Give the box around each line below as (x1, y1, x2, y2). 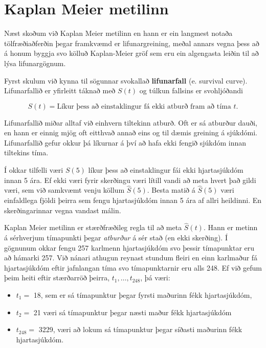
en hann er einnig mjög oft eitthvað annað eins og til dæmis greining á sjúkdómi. (4, 127, 257, 138)
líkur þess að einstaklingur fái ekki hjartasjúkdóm (88, 165, 243, 175)
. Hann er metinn (203, 222, 258, 233)
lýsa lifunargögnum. (4, 57, 66, 68)
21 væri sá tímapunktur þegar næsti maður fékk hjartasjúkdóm (33, 306, 232, 317)
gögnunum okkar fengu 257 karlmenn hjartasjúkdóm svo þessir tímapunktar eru (4, 242, 255, 253)
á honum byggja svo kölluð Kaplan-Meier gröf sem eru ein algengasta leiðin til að (4, 48, 259, 58)
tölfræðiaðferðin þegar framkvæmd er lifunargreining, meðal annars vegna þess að (4, 37, 259, 48)
